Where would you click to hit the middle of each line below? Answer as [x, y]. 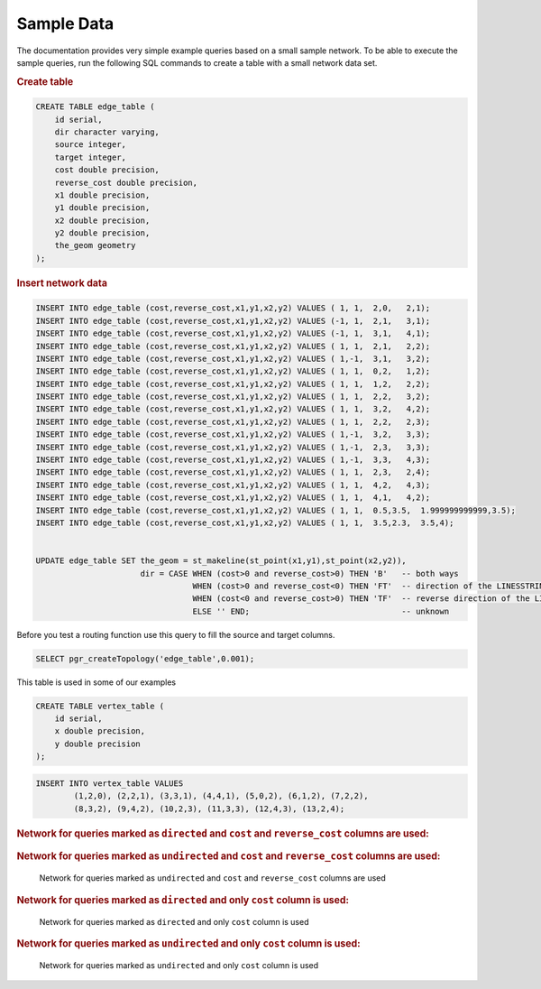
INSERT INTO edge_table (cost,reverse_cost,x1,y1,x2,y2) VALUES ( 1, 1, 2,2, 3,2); [233, 397]
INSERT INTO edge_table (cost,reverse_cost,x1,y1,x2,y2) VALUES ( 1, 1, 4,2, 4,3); [233, 485]
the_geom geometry [95, 245]
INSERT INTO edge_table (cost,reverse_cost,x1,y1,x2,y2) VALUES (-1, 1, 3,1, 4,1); [233, 333]
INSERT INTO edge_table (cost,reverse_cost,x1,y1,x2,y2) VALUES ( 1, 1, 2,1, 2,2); [233, 346]
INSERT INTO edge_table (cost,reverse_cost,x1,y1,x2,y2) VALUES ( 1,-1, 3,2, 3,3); [233, 434]
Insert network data [62, 282]
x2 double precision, [102, 220]
